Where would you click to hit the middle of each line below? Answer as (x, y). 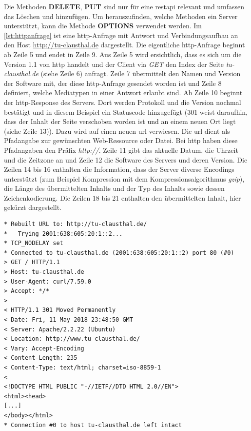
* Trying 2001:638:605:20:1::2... (63, 234)
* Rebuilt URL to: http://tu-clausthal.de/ (76, 224)
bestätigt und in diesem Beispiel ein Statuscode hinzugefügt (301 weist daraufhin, (126, 112)
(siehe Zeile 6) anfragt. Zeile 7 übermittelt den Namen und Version (141, 73)
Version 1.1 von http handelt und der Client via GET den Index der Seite (114, 64)
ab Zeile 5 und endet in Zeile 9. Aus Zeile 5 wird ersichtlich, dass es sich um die (123, 54)
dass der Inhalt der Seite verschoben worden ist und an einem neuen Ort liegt (120, 121)
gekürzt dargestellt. (33, 207)
